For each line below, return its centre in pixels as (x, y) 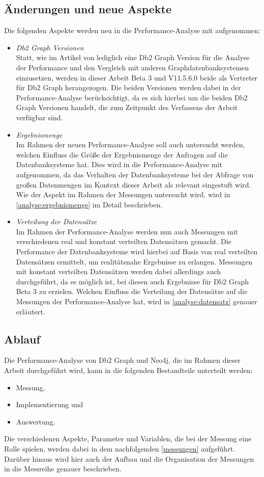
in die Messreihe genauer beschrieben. (63, 469)
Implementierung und (50, 404)
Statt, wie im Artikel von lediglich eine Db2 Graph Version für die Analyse (133, 57)
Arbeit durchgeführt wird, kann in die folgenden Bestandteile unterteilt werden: (128, 370)
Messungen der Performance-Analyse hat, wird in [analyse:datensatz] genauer (137, 301)
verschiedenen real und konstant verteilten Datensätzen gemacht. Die (124, 241)
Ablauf (22, 339)
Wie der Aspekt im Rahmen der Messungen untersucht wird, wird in (123, 194)
